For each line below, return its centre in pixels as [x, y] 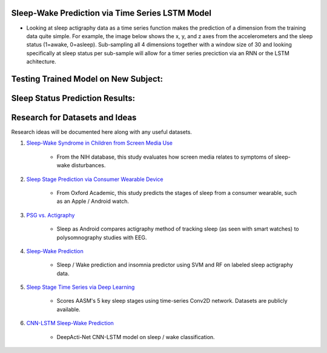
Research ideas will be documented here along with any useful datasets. [101, 132]
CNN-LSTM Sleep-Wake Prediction [70, 323]
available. [69, 309]
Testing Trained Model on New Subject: [87, 79]
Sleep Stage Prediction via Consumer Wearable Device [95, 179]
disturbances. [88, 165]
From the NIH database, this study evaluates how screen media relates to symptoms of [165, 157]
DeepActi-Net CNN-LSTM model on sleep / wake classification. [136, 337]
